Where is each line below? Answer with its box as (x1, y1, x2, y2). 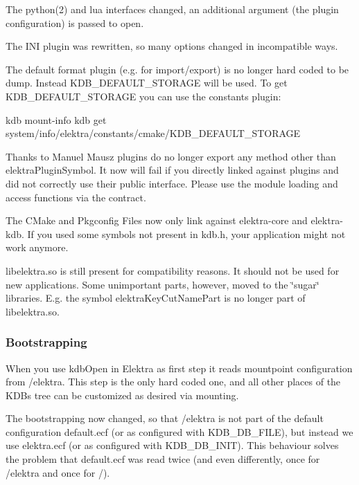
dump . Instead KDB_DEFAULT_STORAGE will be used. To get (6, 75, 288, 90)
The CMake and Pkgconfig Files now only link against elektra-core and (6, 213, 308, 228)
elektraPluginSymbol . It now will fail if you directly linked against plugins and (6, 163, 339, 177)
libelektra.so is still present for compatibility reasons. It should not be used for (6, 263, 340, 277)
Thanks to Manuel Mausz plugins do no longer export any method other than (6, 149, 336, 163)
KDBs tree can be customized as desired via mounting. (6, 387, 239, 402)
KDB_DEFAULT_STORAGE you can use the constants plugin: (6, 89, 281, 103)
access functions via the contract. (6, 190, 146, 204)
